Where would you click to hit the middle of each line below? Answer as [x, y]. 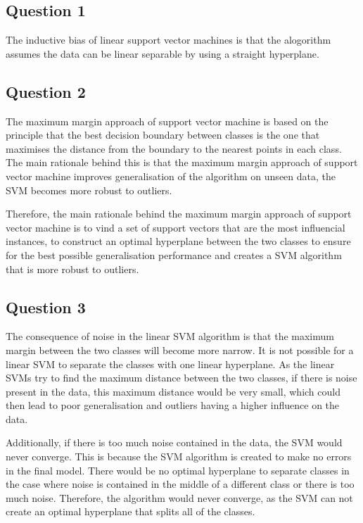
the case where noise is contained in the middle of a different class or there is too [180, 484]
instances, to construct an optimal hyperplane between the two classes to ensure [178, 241]
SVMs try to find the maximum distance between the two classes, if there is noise [181, 378]
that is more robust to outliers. [72, 269]
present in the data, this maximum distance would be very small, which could [173, 391]
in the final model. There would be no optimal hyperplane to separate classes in [178, 470]
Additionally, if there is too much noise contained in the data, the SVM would [174, 442]
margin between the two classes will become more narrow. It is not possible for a [180, 349]
